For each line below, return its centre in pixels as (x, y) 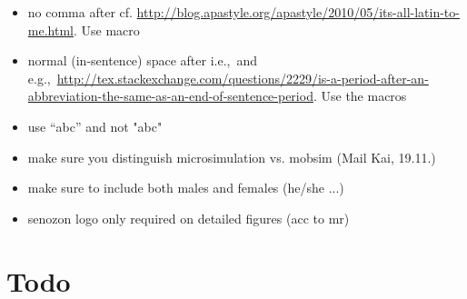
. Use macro (106, 30)
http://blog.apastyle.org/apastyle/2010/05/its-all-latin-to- (298, 12)
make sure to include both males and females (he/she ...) (186, 188)
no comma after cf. (80, 12)
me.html (50, 30)
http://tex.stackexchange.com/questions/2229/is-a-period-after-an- (243, 78)
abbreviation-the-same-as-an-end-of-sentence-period (170, 96)
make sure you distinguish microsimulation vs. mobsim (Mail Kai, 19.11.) (232, 157)
